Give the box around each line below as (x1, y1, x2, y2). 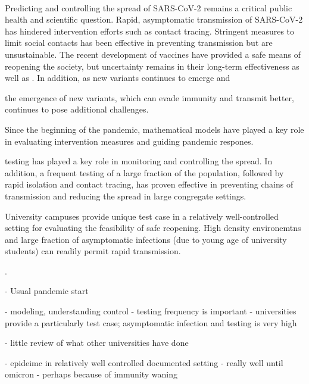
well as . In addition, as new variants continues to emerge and (5, 71, 230, 84)
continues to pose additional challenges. (5, 103, 149, 115)
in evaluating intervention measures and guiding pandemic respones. (5, 135, 254, 147)
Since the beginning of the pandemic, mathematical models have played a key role (5, 123, 304, 135)
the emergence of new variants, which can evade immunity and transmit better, (5, 91, 294, 104)
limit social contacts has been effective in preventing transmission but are (5, 36, 273, 49)
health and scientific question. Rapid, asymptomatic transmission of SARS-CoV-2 (5, 13, 303, 26)
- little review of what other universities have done (5, 336, 189, 349)
